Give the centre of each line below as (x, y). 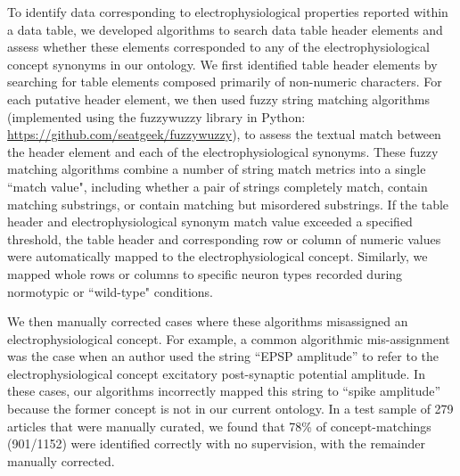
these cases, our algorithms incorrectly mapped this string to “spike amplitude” (224, 391)
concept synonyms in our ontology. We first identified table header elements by (222, 64)
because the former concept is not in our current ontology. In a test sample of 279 (230, 409)
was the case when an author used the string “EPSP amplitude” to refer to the (223, 356)
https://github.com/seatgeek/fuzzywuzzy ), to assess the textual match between (224, 134)
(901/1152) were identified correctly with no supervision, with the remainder (217, 443)
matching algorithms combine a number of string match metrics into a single (217, 169)
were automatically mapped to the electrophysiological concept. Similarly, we (218, 256)
